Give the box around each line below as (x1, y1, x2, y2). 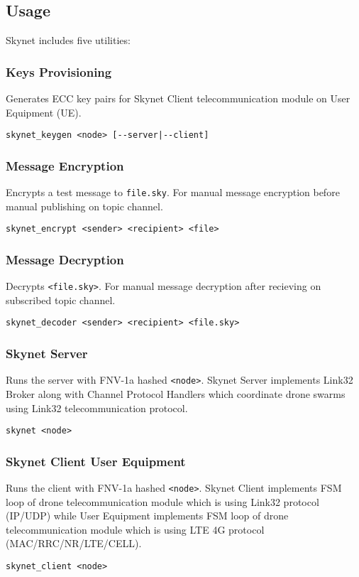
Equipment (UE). (6, 104, 82, 119)
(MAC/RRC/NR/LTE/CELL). (6, 536, 142, 551)
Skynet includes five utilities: (6, 33, 131, 48)
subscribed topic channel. (6, 292, 116, 307)
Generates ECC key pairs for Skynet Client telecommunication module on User (6, 91, 350, 106)
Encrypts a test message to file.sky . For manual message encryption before (6, 185, 340, 200)
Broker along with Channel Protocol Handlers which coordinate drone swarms (6, 386, 346, 401)
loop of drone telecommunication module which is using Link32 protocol (6, 494, 319, 509)
